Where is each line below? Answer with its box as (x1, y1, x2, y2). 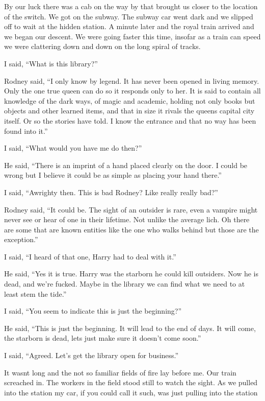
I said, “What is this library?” (4, 58, 98, 68)
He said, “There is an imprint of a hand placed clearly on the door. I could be (4, 159, 248, 170)
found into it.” (4, 125, 48, 136)
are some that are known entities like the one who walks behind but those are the (4, 224, 259, 234)
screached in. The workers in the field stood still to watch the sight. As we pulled (4, 377, 258, 388)
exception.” (4, 234, 38, 245)
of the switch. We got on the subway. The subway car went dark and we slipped (4, 11, 253, 21)
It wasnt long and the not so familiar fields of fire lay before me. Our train (4, 367, 236, 378)
